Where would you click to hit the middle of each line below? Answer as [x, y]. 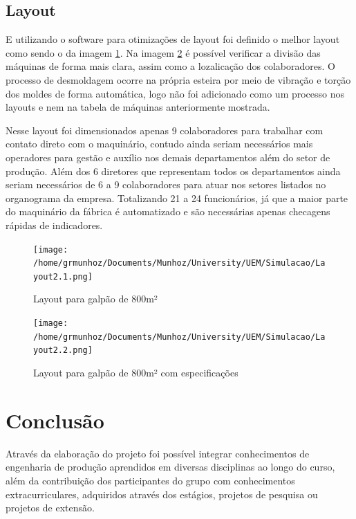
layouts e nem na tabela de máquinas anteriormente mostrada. [138, 107]
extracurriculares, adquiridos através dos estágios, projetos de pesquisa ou [162, 494]
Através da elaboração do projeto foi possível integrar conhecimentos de [158, 453]
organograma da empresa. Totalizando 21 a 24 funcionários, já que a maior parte [177, 198]
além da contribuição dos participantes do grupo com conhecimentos [150, 480]
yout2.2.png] [63, 350]
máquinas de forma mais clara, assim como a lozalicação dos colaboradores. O [170, 66]
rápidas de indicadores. [54, 225]
